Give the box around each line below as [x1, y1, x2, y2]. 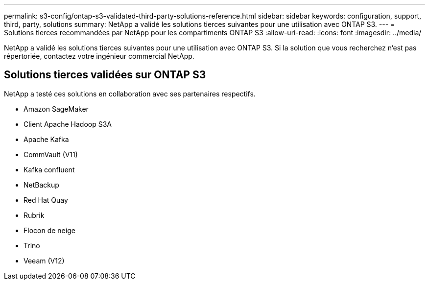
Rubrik [24, 211, 45, 219]
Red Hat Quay [24, 195, 68, 204]
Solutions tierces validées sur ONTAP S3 [4, 69, 206, 81]
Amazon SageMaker [24, 104, 89, 113]
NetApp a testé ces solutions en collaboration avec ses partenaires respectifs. [4, 89, 256, 98]
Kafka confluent [24, 165, 75, 174]
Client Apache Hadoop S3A [24, 119, 112, 128]
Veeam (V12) [24, 256, 65, 265]
